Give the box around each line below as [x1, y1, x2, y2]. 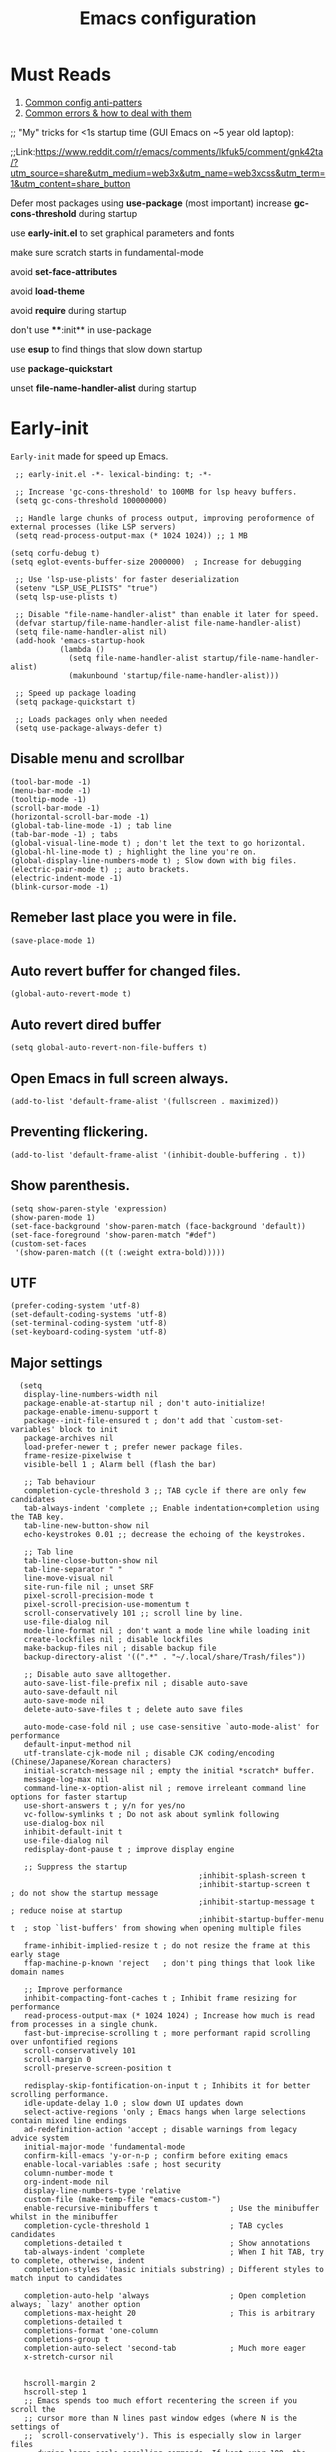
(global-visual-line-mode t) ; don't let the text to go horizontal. [10, 838, 307, 848]
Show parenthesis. [10, 1177, 131, 1194]
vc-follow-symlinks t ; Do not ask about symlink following [23, 1810, 280, 1820]
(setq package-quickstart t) [14, 697, 137, 707]
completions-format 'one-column [23, 2326, 159, 2336]
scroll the [10, 2405, 56, 2415]
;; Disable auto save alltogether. [23, 1670, 172, 1680]
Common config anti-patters [24, 96, 143, 108]
